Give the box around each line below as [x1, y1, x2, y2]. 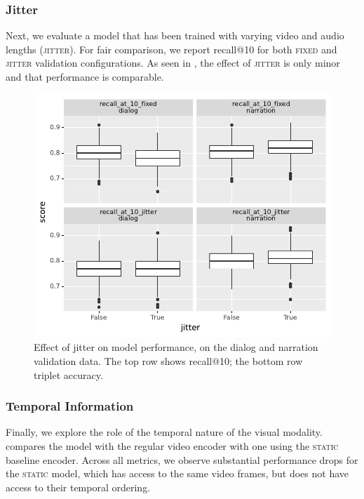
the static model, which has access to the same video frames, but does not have [6, 466, 349, 481]
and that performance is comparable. [6, 69, 164, 84]
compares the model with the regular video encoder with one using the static [6, 439, 339, 453]
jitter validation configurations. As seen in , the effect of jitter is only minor [6, 55, 340, 70]
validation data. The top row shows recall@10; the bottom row [34, 354, 303, 368]
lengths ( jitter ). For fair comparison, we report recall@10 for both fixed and [6, 41, 337, 56]
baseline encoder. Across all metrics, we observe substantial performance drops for [6, 452, 358, 467]
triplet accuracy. [34, 367, 103, 382]
